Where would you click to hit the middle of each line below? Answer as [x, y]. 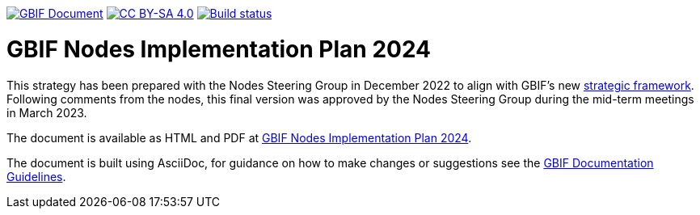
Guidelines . [36, 176]
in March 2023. [47, 112]
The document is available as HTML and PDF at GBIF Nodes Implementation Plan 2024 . [239, 137]
